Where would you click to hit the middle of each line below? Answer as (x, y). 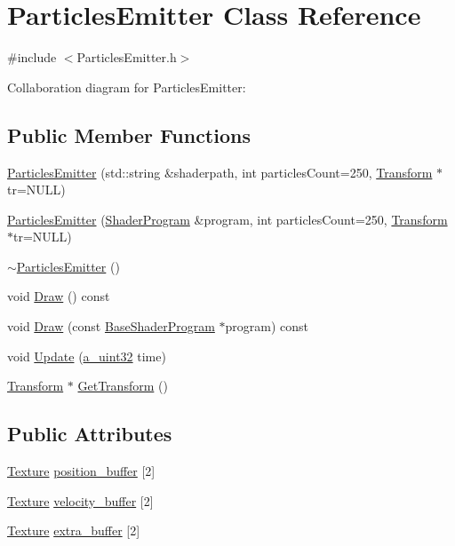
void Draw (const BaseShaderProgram (111, 326)
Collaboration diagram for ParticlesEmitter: (127, 87)
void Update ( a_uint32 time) (87, 356)
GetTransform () (123, 386)
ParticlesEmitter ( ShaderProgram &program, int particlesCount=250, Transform (227, 219)
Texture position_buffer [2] (81, 471)
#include (32, 57)
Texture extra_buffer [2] (74, 530)
